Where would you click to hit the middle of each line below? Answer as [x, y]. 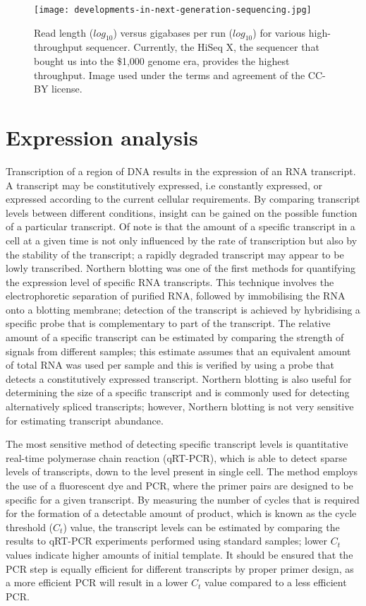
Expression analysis [102, 137]
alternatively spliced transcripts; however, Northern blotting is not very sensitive [180, 406]
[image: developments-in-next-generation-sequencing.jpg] [173, 10]
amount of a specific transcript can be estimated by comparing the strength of [175, 337]
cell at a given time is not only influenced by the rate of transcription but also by [182, 240]
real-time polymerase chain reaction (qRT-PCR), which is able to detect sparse [176, 457]
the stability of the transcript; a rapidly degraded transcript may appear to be [175, 254]
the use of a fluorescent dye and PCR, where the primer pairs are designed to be [179, 486]
